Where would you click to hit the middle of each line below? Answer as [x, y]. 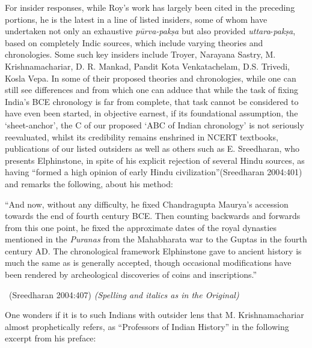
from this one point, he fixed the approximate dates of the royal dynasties [141, 227]
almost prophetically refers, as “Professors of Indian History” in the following [147, 326]
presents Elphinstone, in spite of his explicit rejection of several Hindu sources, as [155, 160]
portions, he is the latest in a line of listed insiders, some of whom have [136, 19]
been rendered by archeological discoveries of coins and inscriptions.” [131, 274]
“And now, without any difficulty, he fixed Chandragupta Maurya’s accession [147, 204]
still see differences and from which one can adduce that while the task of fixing [152, 90]
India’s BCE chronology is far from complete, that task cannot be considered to [152, 101]
